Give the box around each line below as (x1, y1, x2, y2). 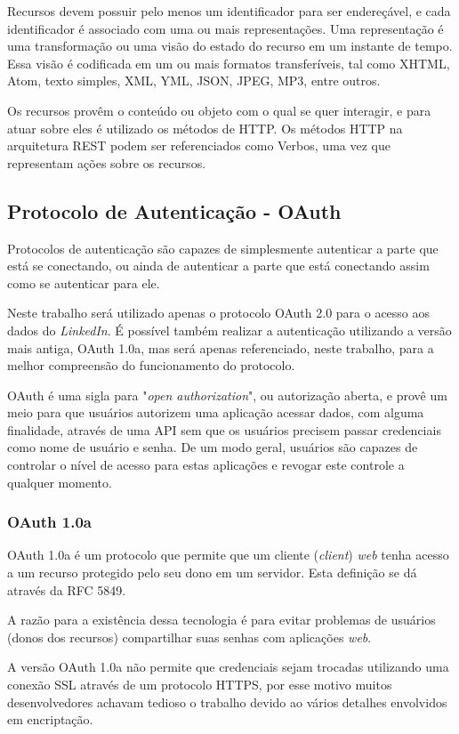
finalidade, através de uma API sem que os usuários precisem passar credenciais (7, 420, 441, 439)
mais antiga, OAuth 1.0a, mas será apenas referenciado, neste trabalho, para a (7, 338, 434, 357)
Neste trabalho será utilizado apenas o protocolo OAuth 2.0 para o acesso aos (7, 303, 431, 322)
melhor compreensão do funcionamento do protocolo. (7, 356, 295, 375)
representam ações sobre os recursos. (7, 153, 206, 172)
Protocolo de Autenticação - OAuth (7, 197, 342, 224)
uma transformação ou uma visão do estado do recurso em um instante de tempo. (7, 36, 453, 55)
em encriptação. (7, 710, 93, 729)
